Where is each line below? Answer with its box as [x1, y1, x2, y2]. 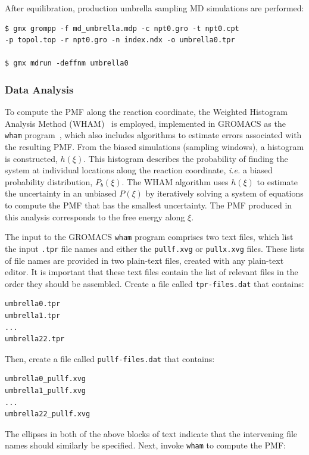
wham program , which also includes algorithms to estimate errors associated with [5, 129, 302, 141]
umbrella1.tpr [5, 311, 61, 320]
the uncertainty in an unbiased [5, 187, 117, 200]
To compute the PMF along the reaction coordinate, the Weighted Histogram [5, 105, 288, 118]
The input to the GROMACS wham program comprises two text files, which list [5, 230, 294, 243]
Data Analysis [5, 82, 74, 96]
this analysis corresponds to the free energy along [5, 210, 185, 223]
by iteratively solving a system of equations [145, 187, 304, 200]
